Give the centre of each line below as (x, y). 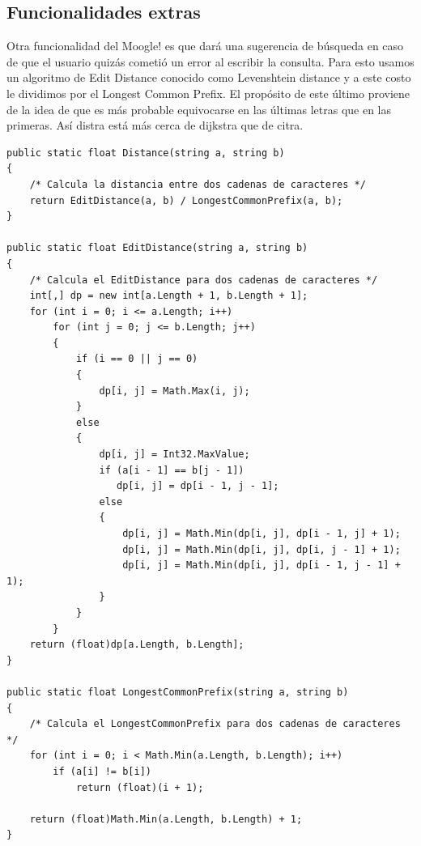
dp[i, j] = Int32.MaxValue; (174, 455)
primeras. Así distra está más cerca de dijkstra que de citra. (155, 125)
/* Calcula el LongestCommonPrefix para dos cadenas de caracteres (215, 724)
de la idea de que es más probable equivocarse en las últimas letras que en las (199, 109)
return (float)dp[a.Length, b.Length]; (137, 645)
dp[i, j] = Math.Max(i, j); (174, 391)
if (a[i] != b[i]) (102, 771)
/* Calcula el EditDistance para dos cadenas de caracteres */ (204, 280)
